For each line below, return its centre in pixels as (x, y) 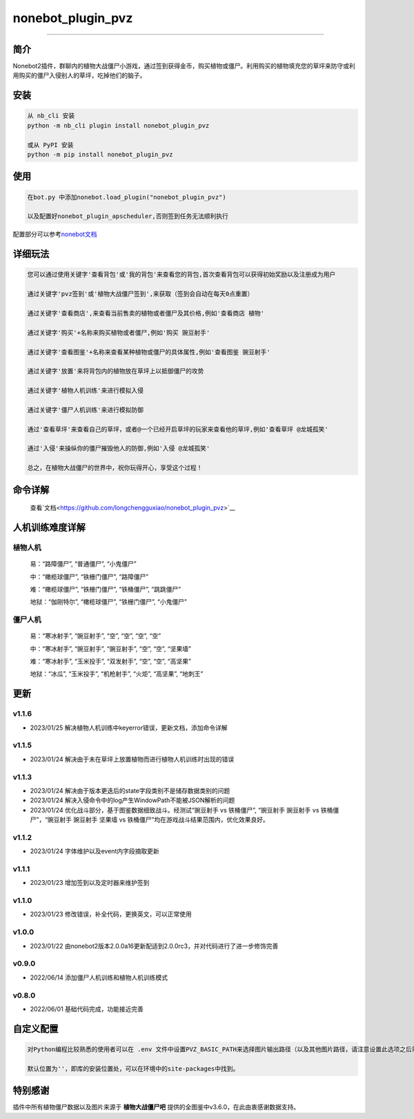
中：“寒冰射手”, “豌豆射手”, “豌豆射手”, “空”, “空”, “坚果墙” (110, 648)
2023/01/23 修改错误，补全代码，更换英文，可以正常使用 (111, 914)
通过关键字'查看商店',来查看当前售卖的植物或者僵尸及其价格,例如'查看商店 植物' (146, 313)
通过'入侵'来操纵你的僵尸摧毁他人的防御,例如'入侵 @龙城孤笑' (119, 448)
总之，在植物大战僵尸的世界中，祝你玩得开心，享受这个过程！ (115, 468)
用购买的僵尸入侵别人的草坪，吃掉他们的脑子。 (79, 75)
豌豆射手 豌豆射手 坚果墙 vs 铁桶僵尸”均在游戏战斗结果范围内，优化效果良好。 (158, 820)
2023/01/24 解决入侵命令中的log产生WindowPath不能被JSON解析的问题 (132, 800)
